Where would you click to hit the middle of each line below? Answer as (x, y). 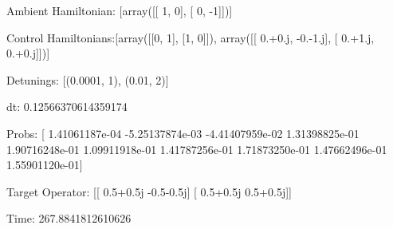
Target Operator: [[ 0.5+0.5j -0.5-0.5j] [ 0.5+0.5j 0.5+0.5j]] (149, 191)
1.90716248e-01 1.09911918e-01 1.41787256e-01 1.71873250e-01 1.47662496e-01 (197, 149)
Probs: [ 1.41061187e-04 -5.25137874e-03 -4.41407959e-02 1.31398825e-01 (183, 133)
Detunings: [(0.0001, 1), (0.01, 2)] (88, 79)
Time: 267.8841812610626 (69, 218)
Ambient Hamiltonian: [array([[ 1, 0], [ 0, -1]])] (120, 10)
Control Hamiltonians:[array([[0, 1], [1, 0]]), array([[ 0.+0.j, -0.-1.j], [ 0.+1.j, (191, 37)
